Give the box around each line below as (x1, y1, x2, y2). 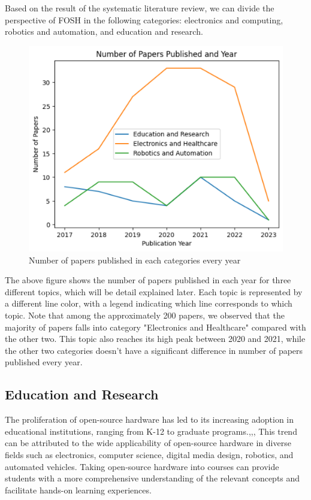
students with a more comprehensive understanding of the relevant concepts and (5, 472, 300, 484)
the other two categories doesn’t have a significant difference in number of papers (5, 344, 303, 356)
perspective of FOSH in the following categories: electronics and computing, (5, 13, 283, 26)
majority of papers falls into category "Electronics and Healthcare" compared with (5, 320, 306, 333)
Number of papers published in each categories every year (29, 253, 241, 266)
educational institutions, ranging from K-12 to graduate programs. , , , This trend (5, 425, 297, 437)
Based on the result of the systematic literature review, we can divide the (5, 2, 274, 14)
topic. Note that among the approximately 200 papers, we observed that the (5, 309, 285, 321)
